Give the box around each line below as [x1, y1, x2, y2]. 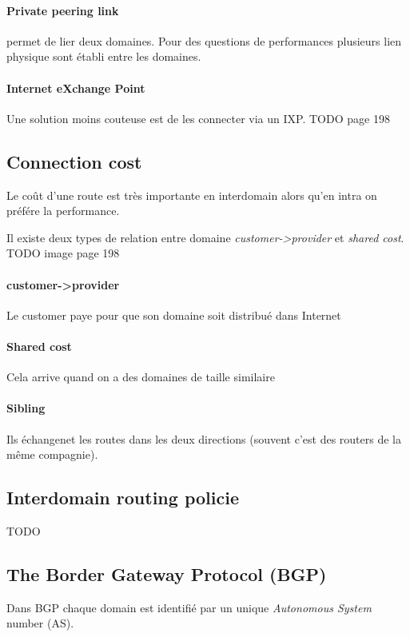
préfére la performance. [6, 202, 120, 219]
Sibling [6, 400, 46, 416]
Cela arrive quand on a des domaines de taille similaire [6, 368, 275, 385]
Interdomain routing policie [6, 485, 239, 510]
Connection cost [6, 149, 142, 173]
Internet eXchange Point [6, 79, 145, 96]
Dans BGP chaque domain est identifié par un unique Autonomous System [6, 599, 372, 615]
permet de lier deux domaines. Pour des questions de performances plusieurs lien [6, 32, 402, 49]
